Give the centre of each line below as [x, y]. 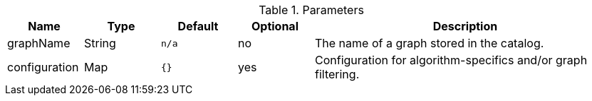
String [100, 43]
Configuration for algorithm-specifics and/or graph [451, 60]
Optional [275, 26]
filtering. [337, 74]
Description [465, 26]
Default [198, 26]
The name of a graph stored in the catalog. [430, 43]
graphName [39, 43]
